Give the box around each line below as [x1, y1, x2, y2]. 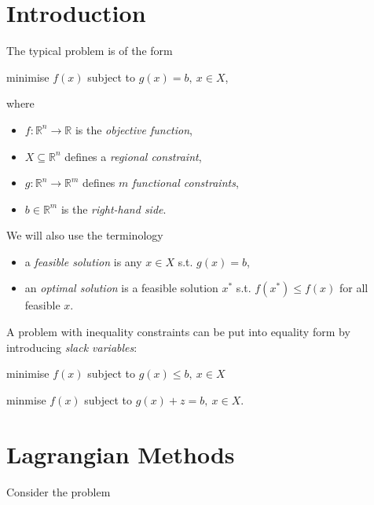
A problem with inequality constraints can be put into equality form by [6, 324, 350, 340]
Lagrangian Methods [6, 437, 235, 470]
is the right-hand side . [60, 200, 167, 217]
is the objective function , [75, 121, 192, 137]
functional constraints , [132, 174, 239, 191]
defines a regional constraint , [64, 148, 202, 164]
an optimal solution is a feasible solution [24, 280, 218, 296]
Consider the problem [6, 483, 111, 500]
